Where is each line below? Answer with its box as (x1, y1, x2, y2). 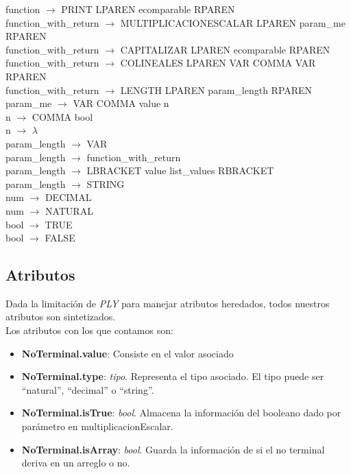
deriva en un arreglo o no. (21, 455, 130, 470)
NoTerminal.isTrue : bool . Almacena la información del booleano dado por (21, 405, 341, 420)
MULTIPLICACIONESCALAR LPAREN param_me (120, 15, 346, 29)
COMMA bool (32, 109, 93, 123)
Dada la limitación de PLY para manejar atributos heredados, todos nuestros (5, 296, 330, 310)
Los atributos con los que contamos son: (5, 323, 173, 337)
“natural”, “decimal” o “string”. (21, 382, 154, 396)
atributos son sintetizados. (5, 309, 116, 324)
